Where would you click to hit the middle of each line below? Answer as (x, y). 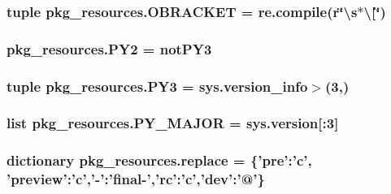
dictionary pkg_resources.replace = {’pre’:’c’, (159, 160)
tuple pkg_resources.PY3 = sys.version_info (157, 86)
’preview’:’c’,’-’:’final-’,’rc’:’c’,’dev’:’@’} (136, 179)
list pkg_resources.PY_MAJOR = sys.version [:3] (173, 123)
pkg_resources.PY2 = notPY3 (109, 48)
